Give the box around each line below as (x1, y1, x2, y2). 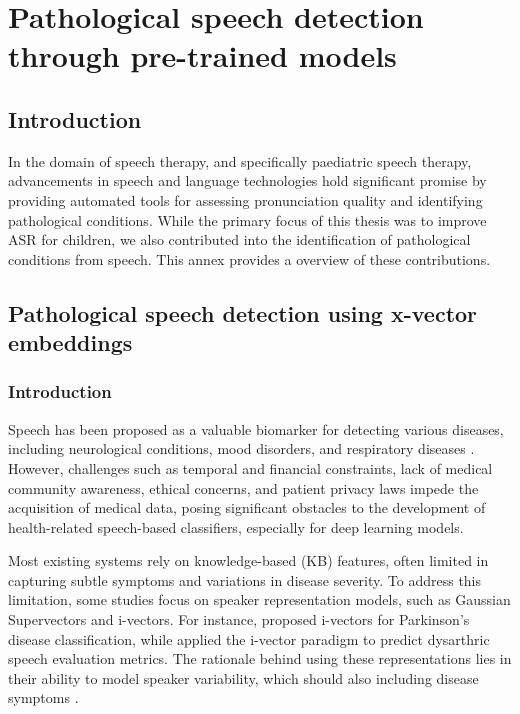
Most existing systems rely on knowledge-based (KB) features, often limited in (8, 550, 489, 571)
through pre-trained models (8, 35, 397, 76)
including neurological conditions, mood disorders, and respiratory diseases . (8, 438, 475, 459)
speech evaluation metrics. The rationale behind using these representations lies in (8, 648, 512, 669)
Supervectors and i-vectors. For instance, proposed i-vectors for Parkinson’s (8, 609, 470, 630)
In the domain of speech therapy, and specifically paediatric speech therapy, (8, 150, 472, 171)
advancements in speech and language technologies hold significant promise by (8, 170, 487, 191)
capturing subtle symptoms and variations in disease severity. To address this (8, 569, 482, 590)
